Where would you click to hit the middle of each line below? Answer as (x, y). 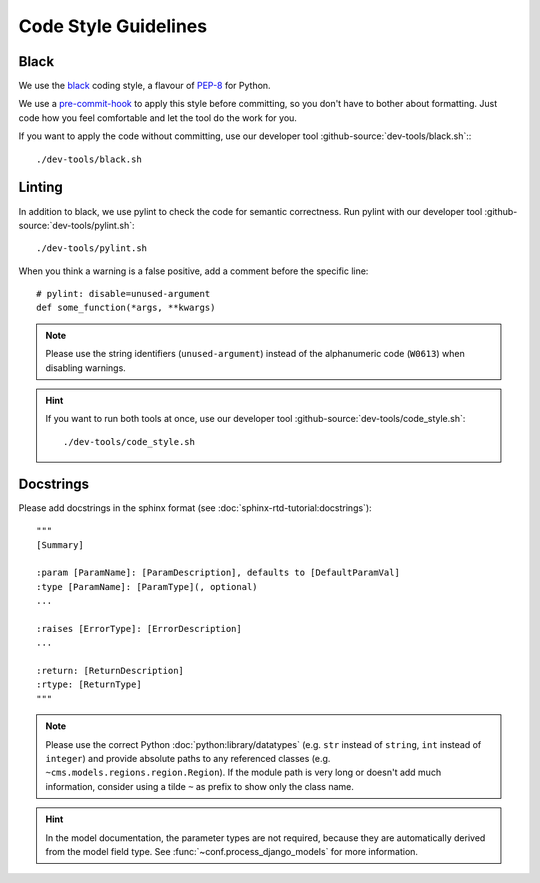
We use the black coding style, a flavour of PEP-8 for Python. (144, 86)
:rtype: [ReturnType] (89, 684)
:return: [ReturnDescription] (110, 671)
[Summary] (60, 544)
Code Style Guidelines (113, 26)
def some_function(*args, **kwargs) (126, 308)
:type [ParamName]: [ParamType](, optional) (147, 586)
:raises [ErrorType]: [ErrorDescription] (139, 628)
